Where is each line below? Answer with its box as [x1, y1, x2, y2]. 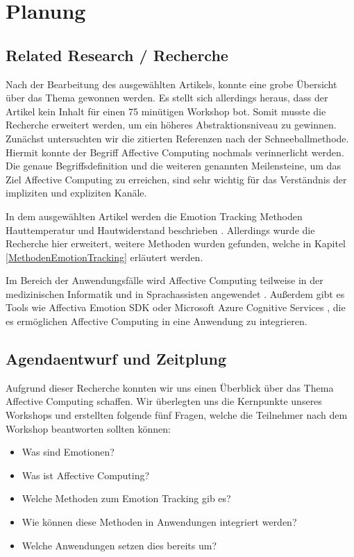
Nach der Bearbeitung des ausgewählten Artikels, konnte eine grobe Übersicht [6, 76, 337, 91]
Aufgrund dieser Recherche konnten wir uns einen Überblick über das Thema [6, 380, 334, 394]
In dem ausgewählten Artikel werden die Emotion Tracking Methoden [6, 208, 303, 223]
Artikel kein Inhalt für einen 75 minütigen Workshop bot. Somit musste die [6, 103, 326, 118]
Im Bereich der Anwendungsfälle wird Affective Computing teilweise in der [6, 273, 323, 288]
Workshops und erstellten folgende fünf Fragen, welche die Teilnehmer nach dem [6, 408, 348, 422]
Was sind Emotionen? [22, 444, 115, 459]
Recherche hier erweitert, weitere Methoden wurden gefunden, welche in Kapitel [6, 236, 346, 251]
